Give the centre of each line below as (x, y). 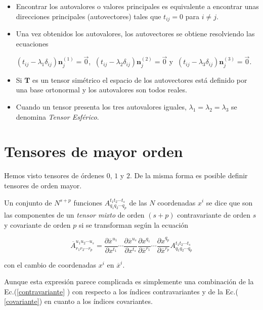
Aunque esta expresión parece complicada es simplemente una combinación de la (129, 281)
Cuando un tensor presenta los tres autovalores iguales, (101, 107)
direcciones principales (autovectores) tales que (89, 16)
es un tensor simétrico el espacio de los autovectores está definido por (140, 80)
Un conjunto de (28, 202)
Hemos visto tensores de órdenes (54, 175)
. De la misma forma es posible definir (189, 175)
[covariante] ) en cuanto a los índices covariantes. (78, 301)
